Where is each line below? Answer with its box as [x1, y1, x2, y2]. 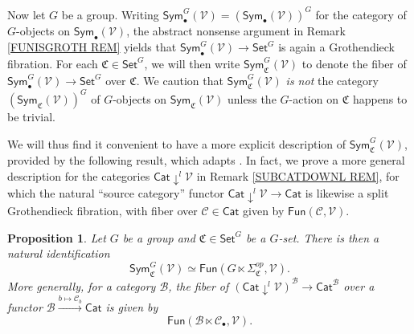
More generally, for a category [7, 277, 156, 294]
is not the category [285, 71, 379, 88]
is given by [105, 299, 158, 316]
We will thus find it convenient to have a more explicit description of [7, 135, 346, 152]
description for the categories [7, 167, 150, 184]
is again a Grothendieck [278, 39, 396, 55]
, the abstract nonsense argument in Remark [126, 22, 346, 39]
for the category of [315, 6, 407, 22]
